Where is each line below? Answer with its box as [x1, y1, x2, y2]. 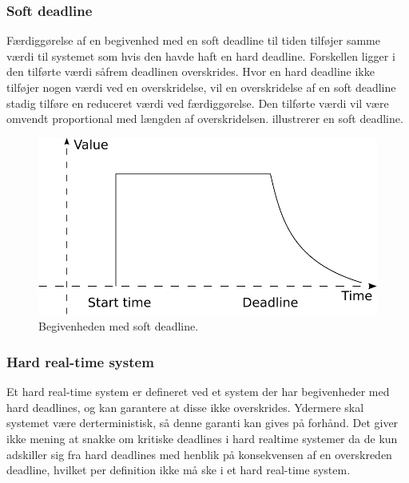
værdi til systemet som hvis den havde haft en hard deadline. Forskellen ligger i [6, 47, 395, 64]
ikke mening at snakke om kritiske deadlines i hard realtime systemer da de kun [6, 430, 398, 446]
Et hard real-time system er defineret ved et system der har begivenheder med [6, 383, 390, 400]
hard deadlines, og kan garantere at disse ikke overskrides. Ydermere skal [6, 398, 364, 415]
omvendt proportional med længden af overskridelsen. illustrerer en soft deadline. [6, 110, 403, 127]
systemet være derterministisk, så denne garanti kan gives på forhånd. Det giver [6, 414, 399, 431]
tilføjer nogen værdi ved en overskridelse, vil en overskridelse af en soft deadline [6, 79, 396, 95]
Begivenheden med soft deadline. [38, 318, 199, 335]
